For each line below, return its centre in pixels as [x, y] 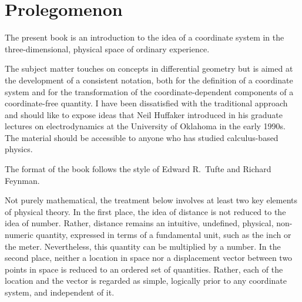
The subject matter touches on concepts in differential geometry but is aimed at [149, 68]
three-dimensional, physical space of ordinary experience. [107, 48]
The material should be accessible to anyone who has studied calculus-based [142, 137]
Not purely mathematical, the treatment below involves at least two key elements [151, 200]
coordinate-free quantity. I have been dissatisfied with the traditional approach [146, 103]
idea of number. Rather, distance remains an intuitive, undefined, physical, [139, 223]
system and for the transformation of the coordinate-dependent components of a [149, 91]
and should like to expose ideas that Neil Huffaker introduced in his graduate [144, 114]
